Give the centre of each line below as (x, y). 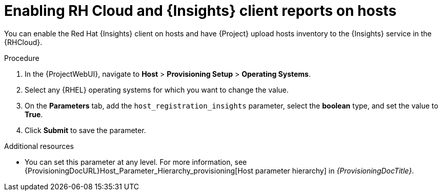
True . (34, 114)
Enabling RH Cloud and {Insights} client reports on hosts (200, 11)
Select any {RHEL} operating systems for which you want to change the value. (157, 90)
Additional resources (39, 146)
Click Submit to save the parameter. (85, 130)
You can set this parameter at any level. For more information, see (136, 162)
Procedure (22, 58)
